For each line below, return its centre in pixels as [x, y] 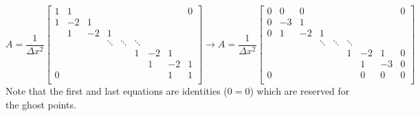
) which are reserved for [300, 91]
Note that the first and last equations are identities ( [117, 91]
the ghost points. [41, 104]
